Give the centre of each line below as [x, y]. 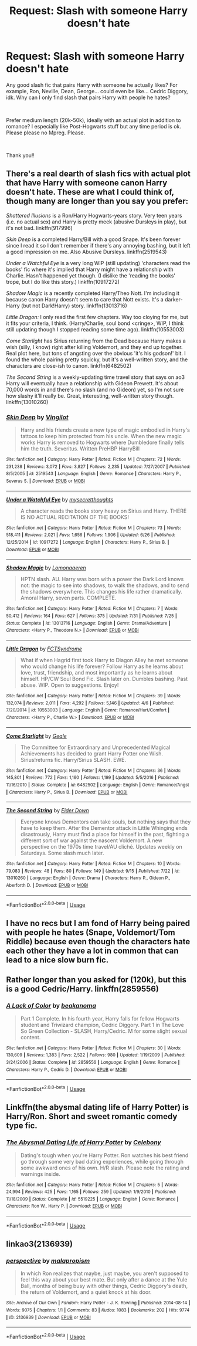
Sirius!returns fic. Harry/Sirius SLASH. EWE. [73, 760]
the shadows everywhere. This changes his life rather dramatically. [101, 592]
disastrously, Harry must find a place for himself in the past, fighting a [105, 835]
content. [30, 1037]
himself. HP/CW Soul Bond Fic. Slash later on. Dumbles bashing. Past [104, 679]
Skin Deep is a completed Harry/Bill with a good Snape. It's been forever [93, 239]
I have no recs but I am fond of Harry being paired [98, 923]
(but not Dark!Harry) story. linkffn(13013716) [74, 306]
